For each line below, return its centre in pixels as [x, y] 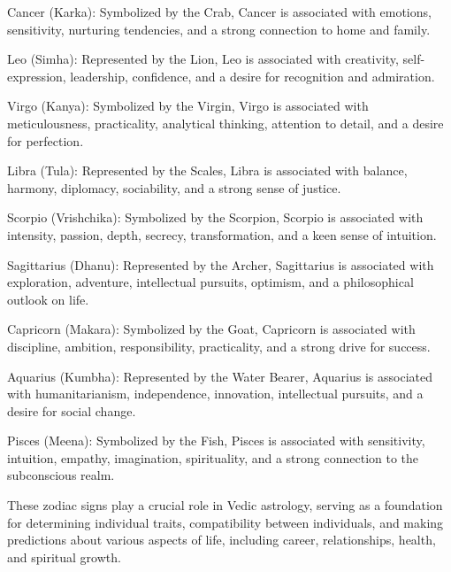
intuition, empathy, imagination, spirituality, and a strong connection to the [213, 457]
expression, [37, 76]
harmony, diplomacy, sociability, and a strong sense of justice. [174, 187]
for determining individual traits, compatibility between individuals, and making [225, 522]
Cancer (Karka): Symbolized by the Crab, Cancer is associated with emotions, [219, 12]
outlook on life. [48, 299]
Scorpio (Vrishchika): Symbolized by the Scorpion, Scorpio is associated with [215, 217]
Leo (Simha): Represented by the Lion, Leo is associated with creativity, [203, 59]
